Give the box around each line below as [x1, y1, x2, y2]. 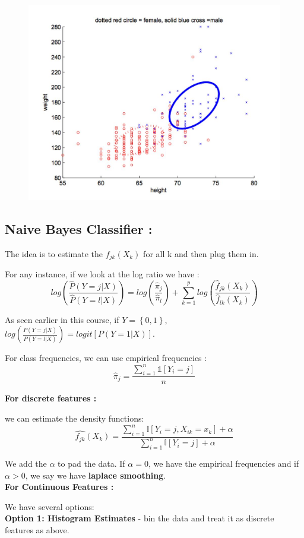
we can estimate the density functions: [5, 412, 144, 424]
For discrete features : [5, 392, 97, 404]
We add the [5, 457, 47, 470]
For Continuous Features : [5, 480, 114, 493]
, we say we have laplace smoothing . [25, 469, 166, 481]
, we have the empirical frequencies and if [148, 457, 299, 470]
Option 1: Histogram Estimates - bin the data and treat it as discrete [5, 512, 274, 524]
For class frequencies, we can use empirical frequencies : [5, 352, 207, 364]
